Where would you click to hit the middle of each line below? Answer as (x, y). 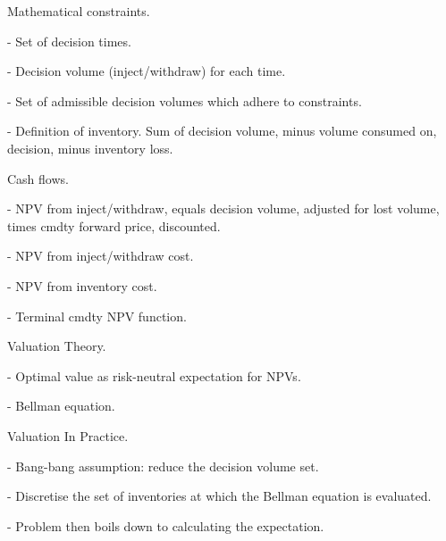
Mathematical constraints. (79, 11)
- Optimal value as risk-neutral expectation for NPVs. (154, 375)
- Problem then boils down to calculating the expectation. (166, 525)
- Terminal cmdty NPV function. (97, 316)
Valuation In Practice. (68, 435)
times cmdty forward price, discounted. (114, 225)
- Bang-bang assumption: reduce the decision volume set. (163, 466)
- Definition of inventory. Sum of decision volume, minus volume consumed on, (222, 131)
